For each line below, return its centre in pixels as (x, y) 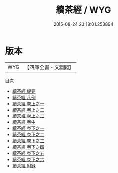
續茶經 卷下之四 (28, 147)
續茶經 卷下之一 (28, 128)
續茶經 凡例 (24, 97)
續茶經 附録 (24, 165)
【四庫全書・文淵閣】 (49, 67)
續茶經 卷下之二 (28, 134)
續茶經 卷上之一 (28, 103)
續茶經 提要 (24, 91)
